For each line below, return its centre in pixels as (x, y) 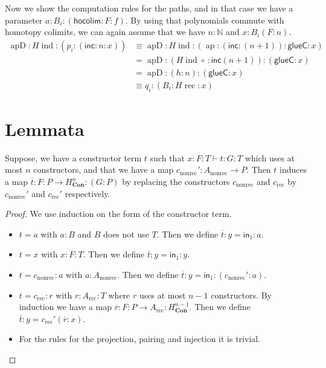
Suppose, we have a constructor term (73, 157)
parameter (24, 20)
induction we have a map (66, 307)
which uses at (270, 157)
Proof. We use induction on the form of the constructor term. (118, 214)
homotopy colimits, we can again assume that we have (105, 32)
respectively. (88, 193)
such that (167, 157)
